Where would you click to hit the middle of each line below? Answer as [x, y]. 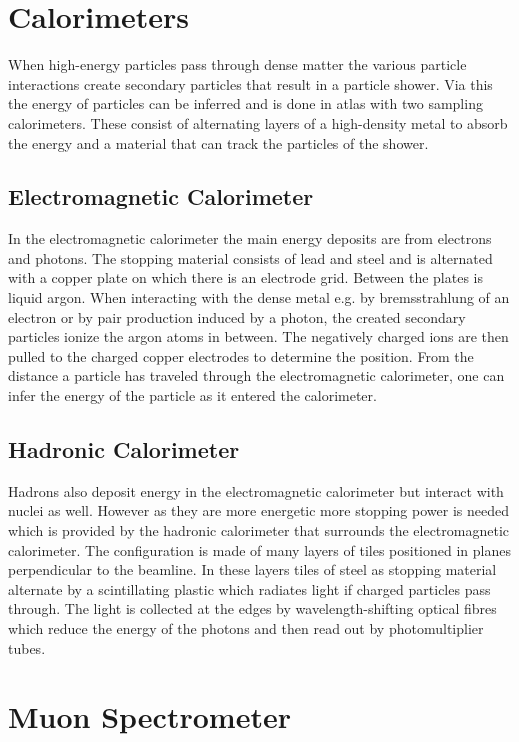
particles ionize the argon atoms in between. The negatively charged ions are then [258, 336]
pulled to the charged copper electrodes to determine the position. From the [241, 355]
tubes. [27, 647]
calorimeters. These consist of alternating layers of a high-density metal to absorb [258, 122]
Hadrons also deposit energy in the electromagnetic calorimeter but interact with [256, 490]
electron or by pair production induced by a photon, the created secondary [237, 316]
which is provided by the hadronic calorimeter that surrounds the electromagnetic [259, 530]
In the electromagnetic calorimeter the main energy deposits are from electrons [250, 238]
